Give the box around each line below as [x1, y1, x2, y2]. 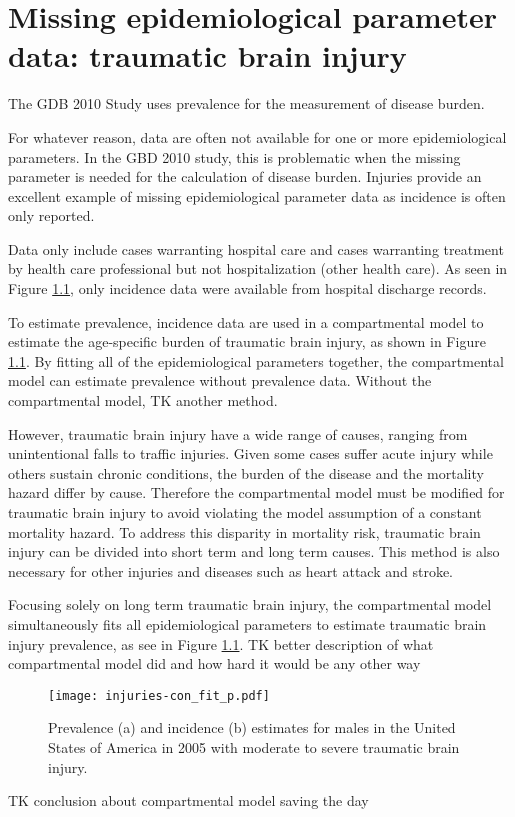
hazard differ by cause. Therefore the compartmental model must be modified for [8, 482, 505, 503]
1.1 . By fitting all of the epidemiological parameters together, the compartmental [8, 350, 504, 371]
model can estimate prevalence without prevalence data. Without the [8, 370, 432, 391]
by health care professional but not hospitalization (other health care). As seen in [8, 258, 508, 279]
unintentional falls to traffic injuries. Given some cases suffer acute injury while [8, 443, 493, 464]
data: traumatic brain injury [8, 35, 407, 76]
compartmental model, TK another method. [8, 390, 278, 411]
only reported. [8, 205, 95, 226]
